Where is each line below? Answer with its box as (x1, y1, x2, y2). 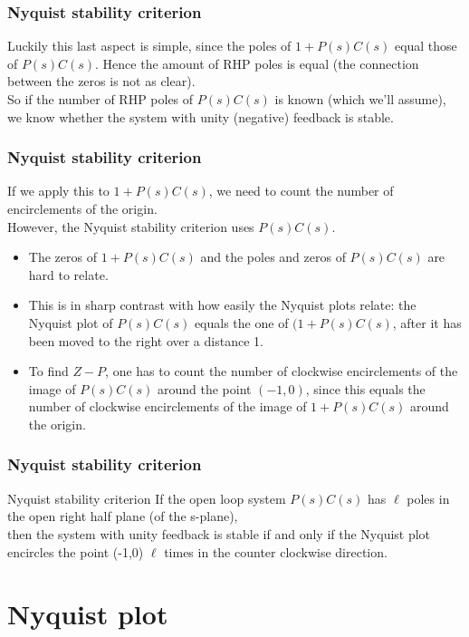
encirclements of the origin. (7, 199, 158, 217)
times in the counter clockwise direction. (164, 542, 388, 561)
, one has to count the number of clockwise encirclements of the (105, 362, 458, 381)
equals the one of (194, 313, 289, 332)
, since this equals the (305, 379, 426, 398)
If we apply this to (7, 181, 110, 200)
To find (28, 362, 69, 381)
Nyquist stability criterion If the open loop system (7, 488, 286, 507)
